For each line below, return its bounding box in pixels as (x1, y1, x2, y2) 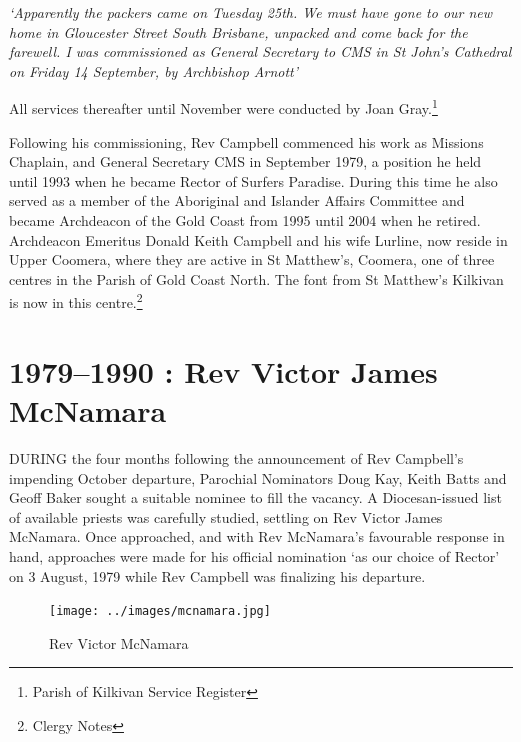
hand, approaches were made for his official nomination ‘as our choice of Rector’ (9, 545, 500, 566)
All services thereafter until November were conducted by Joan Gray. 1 (9, 95, 438, 119)
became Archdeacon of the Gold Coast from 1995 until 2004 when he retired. (9, 210, 481, 230)
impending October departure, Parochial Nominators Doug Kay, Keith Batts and (9, 467, 507, 488)
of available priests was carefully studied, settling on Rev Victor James (9, 506, 443, 527)
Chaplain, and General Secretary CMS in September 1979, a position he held (9, 151, 482, 172)
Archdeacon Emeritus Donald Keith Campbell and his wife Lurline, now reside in (9, 229, 508, 250)
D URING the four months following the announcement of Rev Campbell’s (9, 447, 464, 468)
